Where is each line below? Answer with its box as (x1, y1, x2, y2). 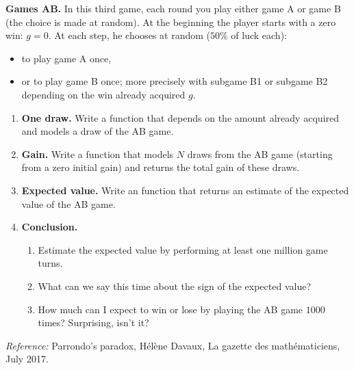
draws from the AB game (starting (187, 146, 333, 161)
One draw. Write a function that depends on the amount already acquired (21, 110, 339, 124)
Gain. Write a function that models (21, 146, 174, 161)
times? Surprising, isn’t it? (38, 315, 149, 330)
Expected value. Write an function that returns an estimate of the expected (21, 183, 349, 197)
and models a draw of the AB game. (21, 124, 174, 138)
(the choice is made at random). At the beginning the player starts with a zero (5, 14, 336, 29)
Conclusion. (21, 220, 78, 234)
